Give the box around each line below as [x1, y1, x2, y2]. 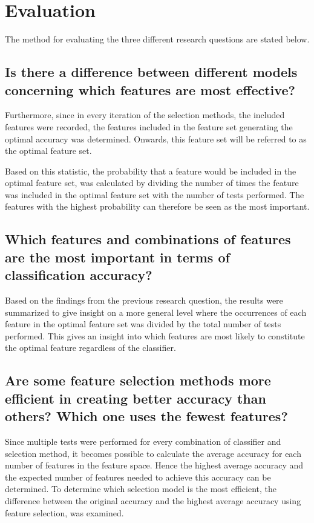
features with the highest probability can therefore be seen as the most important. [5, 200, 310, 213]
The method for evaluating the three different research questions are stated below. [5, 33, 310, 45]
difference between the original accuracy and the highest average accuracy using [5, 494, 301, 507]
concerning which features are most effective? [5, 80, 295, 99]
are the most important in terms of [5, 247, 230, 266]
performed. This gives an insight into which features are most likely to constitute [5, 329, 305, 342]
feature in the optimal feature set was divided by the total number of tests [5, 318, 281, 330]
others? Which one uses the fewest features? [5, 407, 288, 425]
